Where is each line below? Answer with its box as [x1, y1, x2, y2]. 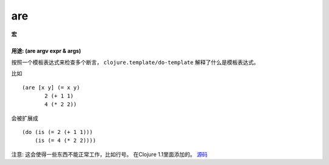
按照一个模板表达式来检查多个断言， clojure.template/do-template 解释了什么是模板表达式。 [11, 58, 259, 66]
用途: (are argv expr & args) [11, 47, 82, 55]
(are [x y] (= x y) [22, 84, 80, 91]
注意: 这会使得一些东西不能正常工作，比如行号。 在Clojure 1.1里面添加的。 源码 [11, 150, 208, 158]
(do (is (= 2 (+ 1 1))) [22, 128, 93, 136]
